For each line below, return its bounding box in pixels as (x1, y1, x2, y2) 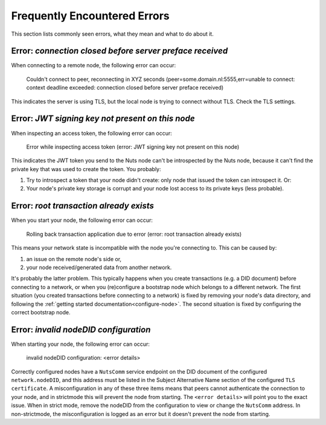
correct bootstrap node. (11, 308, 71, 316)
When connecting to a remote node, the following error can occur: (11, 62, 176, 69)
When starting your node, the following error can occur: (11, 340, 150, 348)
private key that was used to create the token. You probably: (11, 165, 161, 172)
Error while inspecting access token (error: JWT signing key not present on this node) (26, 143, 240, 151)
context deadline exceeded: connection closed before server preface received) (26, 84, 224, 91)
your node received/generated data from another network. (26, 264, 172, 271)
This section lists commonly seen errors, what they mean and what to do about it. (11, 30, 214, 37)
